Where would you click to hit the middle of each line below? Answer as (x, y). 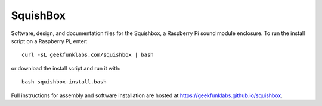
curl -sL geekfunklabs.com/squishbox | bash (88, 55)
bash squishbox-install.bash (64, 82)
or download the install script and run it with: (66, 68)
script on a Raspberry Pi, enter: (49, 41)
